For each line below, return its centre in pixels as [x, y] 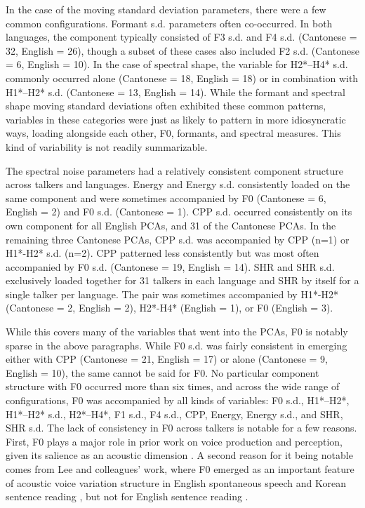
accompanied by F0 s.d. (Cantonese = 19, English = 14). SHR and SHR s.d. [170, 266]
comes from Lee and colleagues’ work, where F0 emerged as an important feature [180, 469]
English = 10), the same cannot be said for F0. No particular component [162, 372]
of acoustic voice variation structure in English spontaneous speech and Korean [176, 482]
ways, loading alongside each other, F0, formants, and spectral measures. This [173, 133]
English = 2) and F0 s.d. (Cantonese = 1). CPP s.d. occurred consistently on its [179, 212]
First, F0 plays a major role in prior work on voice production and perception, [174, 441]
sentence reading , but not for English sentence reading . [127, 496]
